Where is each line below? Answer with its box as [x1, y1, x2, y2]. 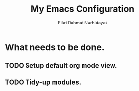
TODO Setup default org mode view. [5, 61, 117, 69]
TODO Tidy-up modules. [5, 78, 82, 86]
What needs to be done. [5, 42, 105, 53]
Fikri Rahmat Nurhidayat [58, 20, 107, 25]
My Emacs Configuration [30, 3, 135, 15]
